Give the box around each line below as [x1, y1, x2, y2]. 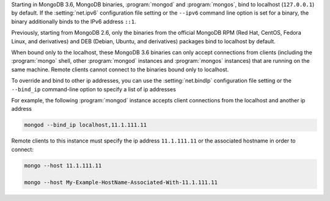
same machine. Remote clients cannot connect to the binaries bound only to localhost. [11, 66, 229, 73]
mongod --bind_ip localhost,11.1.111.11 [24, 122, 147, 129]
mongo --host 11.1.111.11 [24, 162, 102, 169]
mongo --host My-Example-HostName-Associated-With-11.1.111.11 [24, 179, 218, 186]
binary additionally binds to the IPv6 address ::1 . [11, 18, 137, 25]
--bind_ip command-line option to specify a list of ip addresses [11, 85, 177, 93]
